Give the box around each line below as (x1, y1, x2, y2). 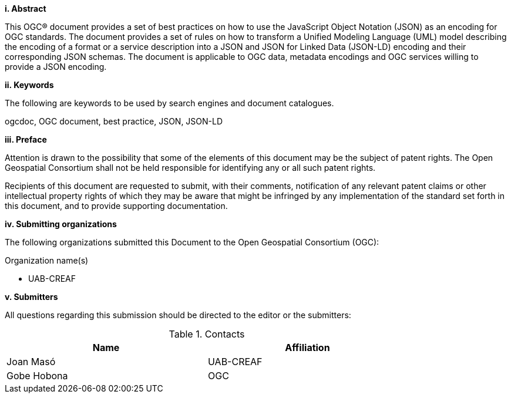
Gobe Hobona (6, 370, 68, 382)
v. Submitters (5, 292, 58, 302)
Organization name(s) (5, 255, 89, 265)
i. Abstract (5, 4, 46, 14)
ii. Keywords (5, 80, 54, 90)
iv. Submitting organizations (5, 219, 117, 229)
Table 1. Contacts (169, 328, 245, 340)
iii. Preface (5, 134, 47, 144)
